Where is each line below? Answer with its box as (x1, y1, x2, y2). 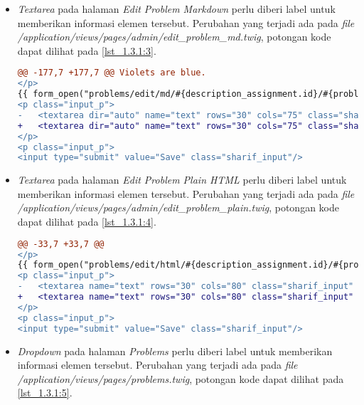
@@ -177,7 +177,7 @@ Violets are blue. (17, 68, 206, 78)
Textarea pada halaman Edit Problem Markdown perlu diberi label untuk (17, 1, 336, 16)
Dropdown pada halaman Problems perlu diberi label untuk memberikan (17, 343, 333, 358)
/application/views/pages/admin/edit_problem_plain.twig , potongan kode (17, 200, 339, 215)
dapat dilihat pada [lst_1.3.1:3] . (17, 43, 156, 58)
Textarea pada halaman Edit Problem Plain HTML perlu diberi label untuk (17, 172, 347, 187)
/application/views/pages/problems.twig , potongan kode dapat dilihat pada (17, 371, 344, 386)
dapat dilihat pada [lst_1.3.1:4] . (17, 214, 156, 229)
